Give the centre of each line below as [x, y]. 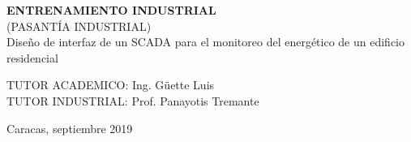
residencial [32, 57]
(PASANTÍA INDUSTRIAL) [79, 26]
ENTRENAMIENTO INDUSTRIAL [111, 10]
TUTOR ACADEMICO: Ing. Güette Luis [111, 85]
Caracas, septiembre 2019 [70, 128]
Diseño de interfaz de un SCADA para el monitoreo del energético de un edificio [205, 42]
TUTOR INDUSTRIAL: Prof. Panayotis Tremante [133, 100]
